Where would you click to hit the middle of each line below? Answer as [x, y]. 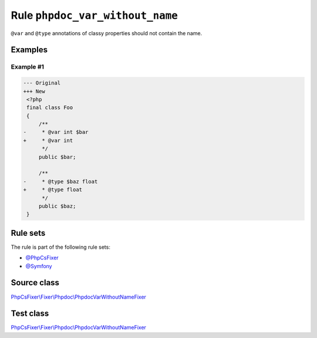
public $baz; [57, 206]
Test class [30, 314]
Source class [35, 283]
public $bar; [57, 157]
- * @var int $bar [56, 132]
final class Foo [50, 108]
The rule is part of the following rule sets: [61, 247]
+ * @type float [53, 190]
